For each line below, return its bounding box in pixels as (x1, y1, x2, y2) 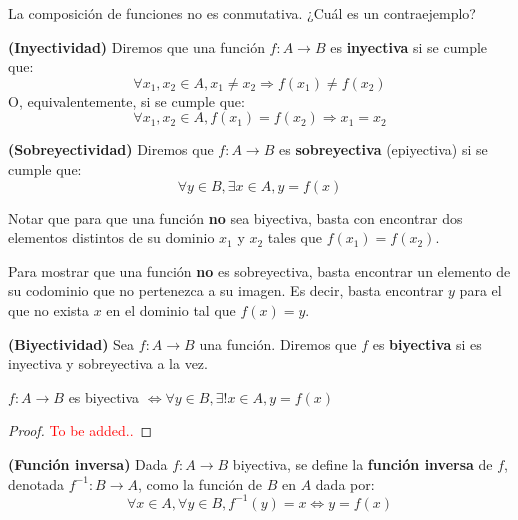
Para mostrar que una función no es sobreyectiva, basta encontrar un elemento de (8, 260, 511, 281)
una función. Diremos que (199, 333, 357, 354)
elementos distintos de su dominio (8, 227, 215, 248)
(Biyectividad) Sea (8, 333, 135, 354)
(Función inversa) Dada (8, 453, 168, 474)
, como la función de (137, 473, 263, 494)
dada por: (315, 473, 375, 494)
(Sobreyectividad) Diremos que (8, 139, 214, 160)
